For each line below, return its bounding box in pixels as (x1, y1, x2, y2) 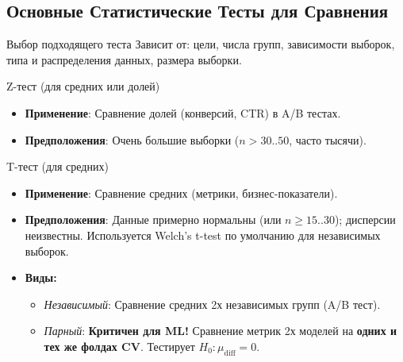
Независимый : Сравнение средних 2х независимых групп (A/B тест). (44, 295, 381, 312)
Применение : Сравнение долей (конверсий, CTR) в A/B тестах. (25, 104, 341, 121)
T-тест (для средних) (6, 158, 109, 175)
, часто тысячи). (289, 131, 367, 148)
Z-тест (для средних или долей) (6, 78, 160, 94)
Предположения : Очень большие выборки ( (25, 131, 240, 148)
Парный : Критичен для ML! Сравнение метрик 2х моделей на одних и (44, 322, 397, 339)
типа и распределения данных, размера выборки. (6, 51, 242, 67)
